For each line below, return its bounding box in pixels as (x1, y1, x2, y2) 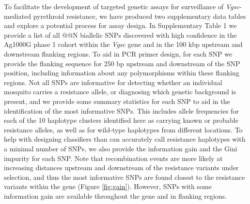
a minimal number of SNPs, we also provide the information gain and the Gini (4, 143, 237, 153)
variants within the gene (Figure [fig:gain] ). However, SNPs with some (4, 181, 212, 191)
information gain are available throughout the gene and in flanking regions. (4, 190, 227, 201)
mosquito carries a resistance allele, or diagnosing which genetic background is (4, 87, 236, 97)
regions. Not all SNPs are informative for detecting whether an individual (4, 77, 222, 87)
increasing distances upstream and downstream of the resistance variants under (4, 162, 239, 173)
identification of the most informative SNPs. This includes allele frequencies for (4, 105, 239, 116)
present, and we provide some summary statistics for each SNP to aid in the (4, 96, 230, 106)
